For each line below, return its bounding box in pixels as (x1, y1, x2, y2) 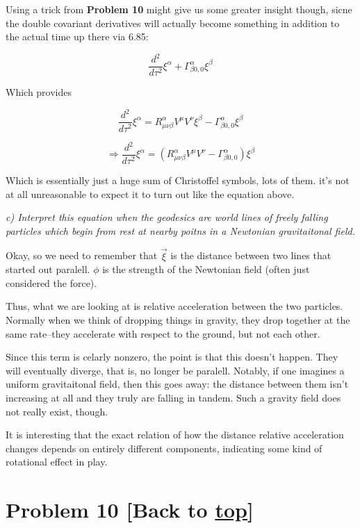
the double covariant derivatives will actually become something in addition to (6, 15, 340, 30)
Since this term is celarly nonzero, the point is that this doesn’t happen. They (6, 349, 338, 364)
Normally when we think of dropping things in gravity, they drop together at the (6, 313, 350, 327)
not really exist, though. (6, 404, 108, 418)
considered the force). (6, 275, 97, 290)
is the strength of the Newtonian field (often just (102, 262, 310, 277)
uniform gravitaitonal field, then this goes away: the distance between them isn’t (6, 377, 349, 391)
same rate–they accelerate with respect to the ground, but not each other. (6, 326, 320, 340)
